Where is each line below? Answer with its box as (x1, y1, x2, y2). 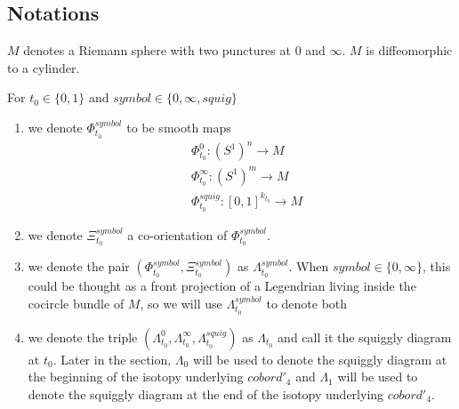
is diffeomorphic (366, 41, 453, 60)
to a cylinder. (7, 58, 80, 76)
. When (288, 257, 329, 276)
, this (423, 257, 451, 276)
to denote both (266, 293, 348, 312)
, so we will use (140, 293, 222, 312)
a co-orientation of (127, 225, 228, 244)
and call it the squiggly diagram (278, 327, 452, 346)
